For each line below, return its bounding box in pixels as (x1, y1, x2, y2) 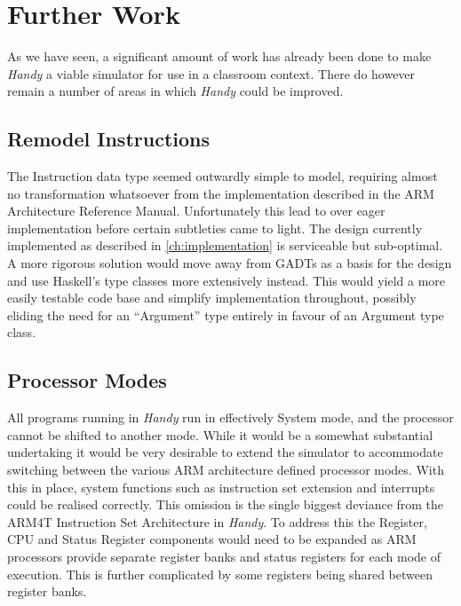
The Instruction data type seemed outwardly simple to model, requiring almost (7, 167, 438, 185)
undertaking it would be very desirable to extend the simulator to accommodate (7, 443, 443, 461)
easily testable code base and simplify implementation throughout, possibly (7, 288, 417, 307)
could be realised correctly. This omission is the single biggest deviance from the (7, 495, 444, 514)
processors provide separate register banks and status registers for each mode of (7, 547, 441, 565)
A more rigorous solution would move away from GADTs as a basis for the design (7, 254, 452, 272)
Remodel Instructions (7, 125, 210, 153)
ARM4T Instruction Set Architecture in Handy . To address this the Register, (7, 512, 427, 531)
